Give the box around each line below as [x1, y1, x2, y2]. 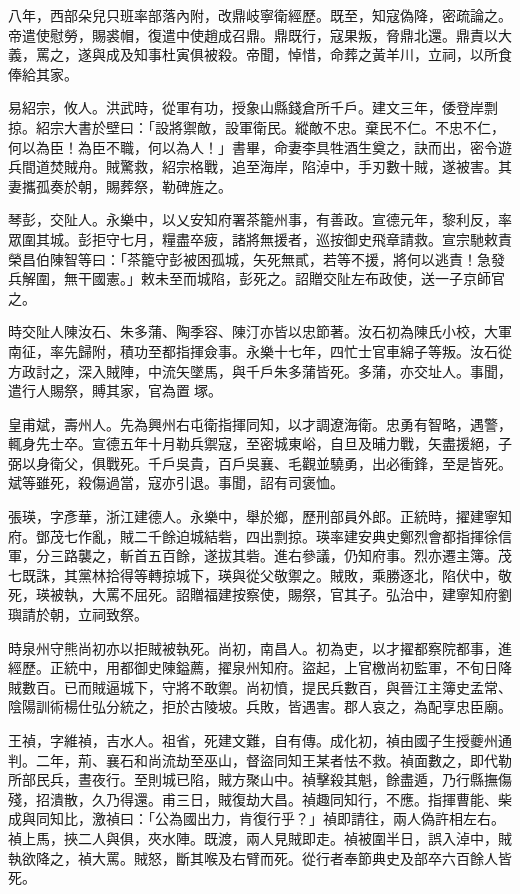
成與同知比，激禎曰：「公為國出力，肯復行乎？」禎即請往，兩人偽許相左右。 [8, 808, 505, 829]
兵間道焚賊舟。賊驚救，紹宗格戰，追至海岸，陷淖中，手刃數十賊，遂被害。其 [8, 156, 512, 177]
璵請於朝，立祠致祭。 [8, 604, 148, 625]
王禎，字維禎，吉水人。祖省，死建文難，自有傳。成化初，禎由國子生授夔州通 [8, 730, 512, 750]
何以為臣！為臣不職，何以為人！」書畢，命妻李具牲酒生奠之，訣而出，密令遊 [8, 136, 512, 157]
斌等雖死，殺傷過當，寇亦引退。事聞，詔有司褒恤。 [8, 472, 344, 493]
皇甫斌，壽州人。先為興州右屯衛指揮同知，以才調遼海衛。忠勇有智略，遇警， [8, 413, 512, 434]
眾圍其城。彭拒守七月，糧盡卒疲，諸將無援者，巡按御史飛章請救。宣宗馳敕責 [8, 228, 512, 249]
